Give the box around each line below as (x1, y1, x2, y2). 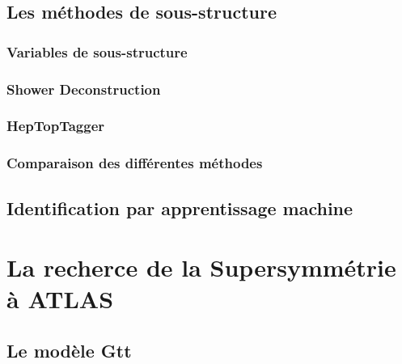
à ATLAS (6, 282, 114, 315)
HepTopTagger (6, 116, 105, 136)
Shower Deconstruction (6, 78, 161, 99)
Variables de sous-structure (6, 41, 188, 61)
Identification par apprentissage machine (6, 195, 353, 220)
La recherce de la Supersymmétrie (6, 251, 396, 284)
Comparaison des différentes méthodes (6, 153, 263, 173)
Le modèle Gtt (6, 337, 132, 362)
